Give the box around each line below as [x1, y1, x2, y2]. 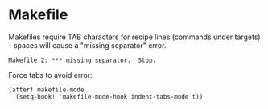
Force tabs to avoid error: [8, 70, 93, 79]
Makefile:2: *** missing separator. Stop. [8, 56, 157, 64]
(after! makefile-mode [8, 86, 85, 94]
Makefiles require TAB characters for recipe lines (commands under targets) [8, 32, 261, 42]
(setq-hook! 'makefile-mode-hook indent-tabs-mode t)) [15, 92, 204, 101]
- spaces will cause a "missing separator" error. [8, 40, 167, 50]
